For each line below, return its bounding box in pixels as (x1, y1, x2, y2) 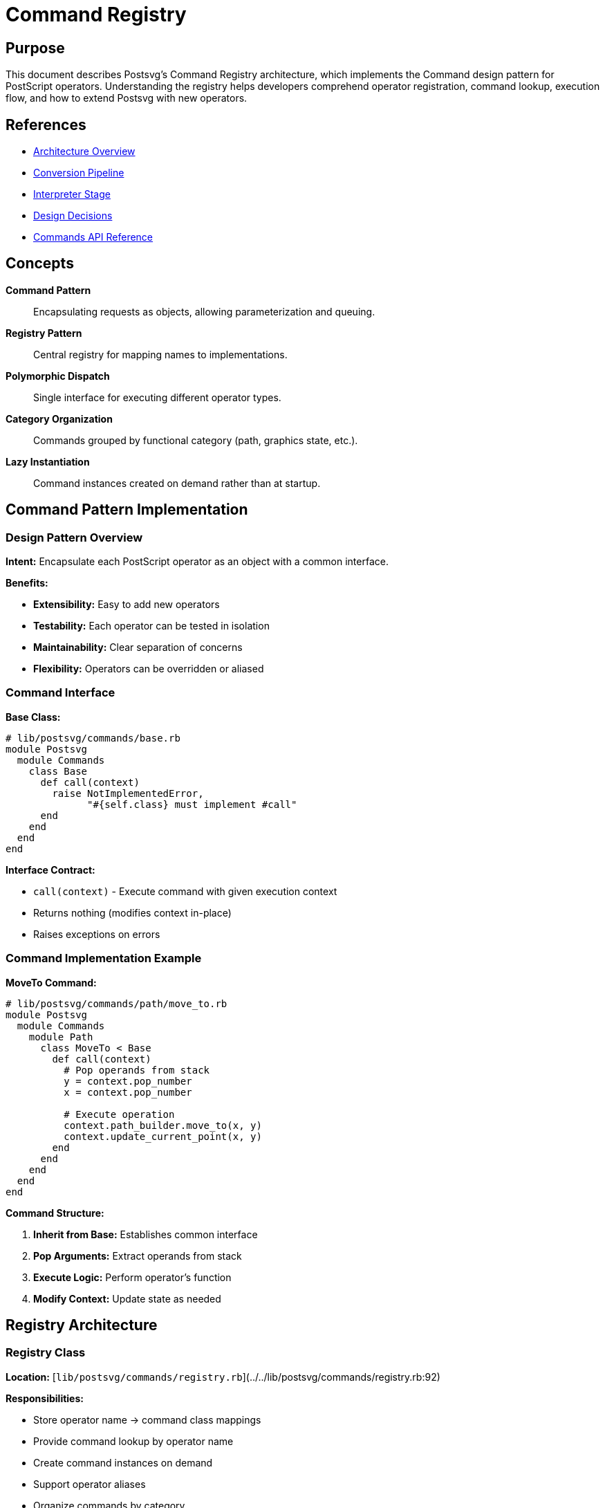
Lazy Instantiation (6, 455, 90, 468)
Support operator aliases (33, 1478, 146, 1490)
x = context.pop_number (64, 1086, 192, 1098)
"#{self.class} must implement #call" (87, 798, 297, 810)
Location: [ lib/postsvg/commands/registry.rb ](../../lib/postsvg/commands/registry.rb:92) (6, 1370, 440, 1383)
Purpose (6, 39, 65, 57)
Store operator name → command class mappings (33, 1413, 261, 1426)
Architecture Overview (33, 145, 136, 158)
